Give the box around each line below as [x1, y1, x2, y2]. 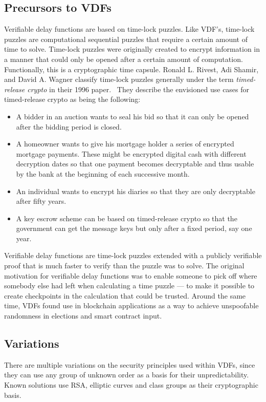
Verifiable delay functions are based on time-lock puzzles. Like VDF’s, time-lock [4, 24, 255, 34]
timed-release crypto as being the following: [4, 94, 141, 104]
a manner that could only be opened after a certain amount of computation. [4, 53, 243, 64]
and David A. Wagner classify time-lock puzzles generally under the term [4, 74, 234, 84]
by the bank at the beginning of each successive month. [16, 168, 190, 179]
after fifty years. [16, 196, 66, 206]
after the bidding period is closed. [16, 121, 122, 132]
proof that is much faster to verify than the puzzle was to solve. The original [4, 260, 245, 271]
